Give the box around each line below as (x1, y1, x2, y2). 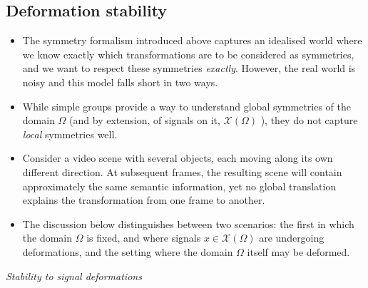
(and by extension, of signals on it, (69, 113, 220, 128)
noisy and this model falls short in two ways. (22, 74, 218, 89)
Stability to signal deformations (6, 268, 142, 283)
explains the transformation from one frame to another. (22, 192, 265, 207)
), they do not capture (260, 113, 358, 128)
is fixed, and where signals (86, 230, 201, 245)
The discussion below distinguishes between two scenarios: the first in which (22, 216, 354, 231)
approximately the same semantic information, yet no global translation (22, 178, 337, 193)
